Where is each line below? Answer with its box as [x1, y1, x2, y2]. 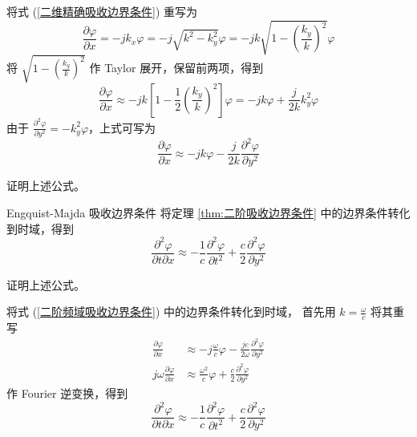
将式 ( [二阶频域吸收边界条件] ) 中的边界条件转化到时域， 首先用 [6, 303, 336, 320]
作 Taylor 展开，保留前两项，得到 [89, 59, 264, 76]
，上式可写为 [88, 119, 156, 136]
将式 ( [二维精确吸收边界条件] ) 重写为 [6, 3, 198, 19]
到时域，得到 [6, 220, 74, 237]
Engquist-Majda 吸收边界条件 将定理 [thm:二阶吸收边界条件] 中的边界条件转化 [6, 204, 411, 221]
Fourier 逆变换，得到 [21, 385, 128, 402]
